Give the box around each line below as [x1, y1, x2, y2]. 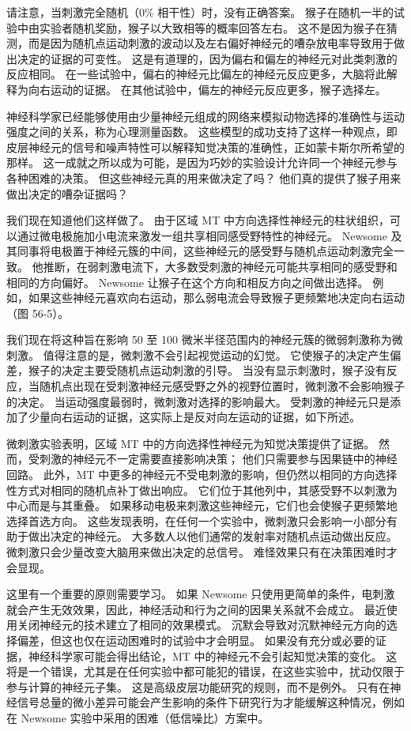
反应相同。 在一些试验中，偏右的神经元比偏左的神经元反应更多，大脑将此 [6, 66, 386, 82]
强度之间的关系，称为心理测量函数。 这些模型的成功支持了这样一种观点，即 [6, 123, 398, 140]
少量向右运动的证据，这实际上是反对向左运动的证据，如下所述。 [28, 409, 360, 425]
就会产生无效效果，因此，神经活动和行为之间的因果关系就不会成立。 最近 [6, 601, 386, 617]
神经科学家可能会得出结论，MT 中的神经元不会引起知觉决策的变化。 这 [28, 647, 398, 664]
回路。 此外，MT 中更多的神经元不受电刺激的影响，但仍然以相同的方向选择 [6, 466, 398, 483]
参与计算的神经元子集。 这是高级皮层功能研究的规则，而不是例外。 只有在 [6, 678, 390, 695]
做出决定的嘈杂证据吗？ [6, 185, 128, 202]
